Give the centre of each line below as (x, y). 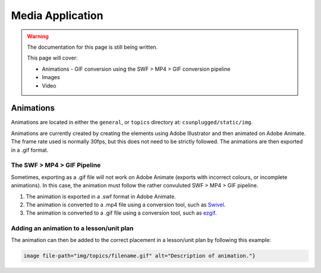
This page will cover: (53, 58)
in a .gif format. (30, 150)
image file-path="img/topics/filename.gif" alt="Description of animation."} (139, 256)
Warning (38, 36)
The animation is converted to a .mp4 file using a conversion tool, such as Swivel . (126, 205)
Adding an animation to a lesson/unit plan (72, 228)
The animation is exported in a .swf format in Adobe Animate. (101, 196)
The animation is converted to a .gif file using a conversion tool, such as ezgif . (121, 213)
